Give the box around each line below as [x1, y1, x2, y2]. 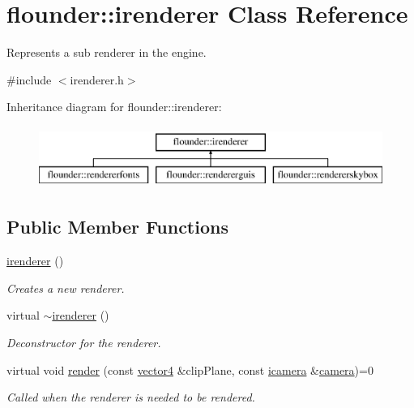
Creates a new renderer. [6, 279, 125, 296]
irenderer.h [70, 71, 124, 88]
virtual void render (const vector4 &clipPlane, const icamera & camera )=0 [6, 361, 373, 378]
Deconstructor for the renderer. [6, 334, 161, 351]
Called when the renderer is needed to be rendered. [6, 389, 255, 406]
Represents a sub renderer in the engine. [6, 44, 207, 61]
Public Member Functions [6, 214, 228, 239]
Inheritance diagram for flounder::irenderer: [6, 98, 222, 115]
